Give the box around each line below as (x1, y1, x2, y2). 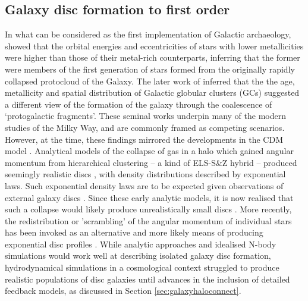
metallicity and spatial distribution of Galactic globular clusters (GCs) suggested (5, 86, 300, 99)
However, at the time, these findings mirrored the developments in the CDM (5, 133, 283, 145)
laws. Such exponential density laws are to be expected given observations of (5, 179, 284, 192)
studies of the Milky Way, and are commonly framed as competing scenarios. (5, 121, 285, 133)
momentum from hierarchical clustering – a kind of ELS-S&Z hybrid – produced (5, 156, 297, 168)
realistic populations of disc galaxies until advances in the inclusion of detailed (5, 272, 290, 285)
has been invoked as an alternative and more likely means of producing (5, 226, 263, 239)
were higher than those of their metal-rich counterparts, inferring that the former (5, 51, 300, 64)
